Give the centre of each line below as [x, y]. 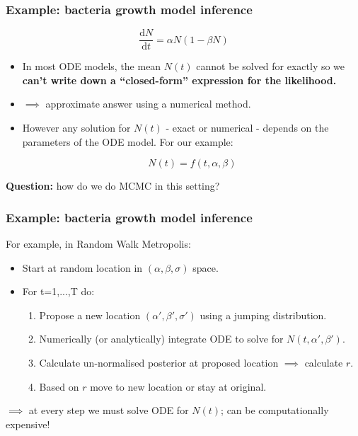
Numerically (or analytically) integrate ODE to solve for [161, 339]
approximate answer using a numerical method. [148, 104]
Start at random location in [82, 267]
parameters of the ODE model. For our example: [128, 141]
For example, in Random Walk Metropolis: [98, 244]
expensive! [28, 424]
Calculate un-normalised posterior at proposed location [159, 363]
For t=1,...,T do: [58, 291]
